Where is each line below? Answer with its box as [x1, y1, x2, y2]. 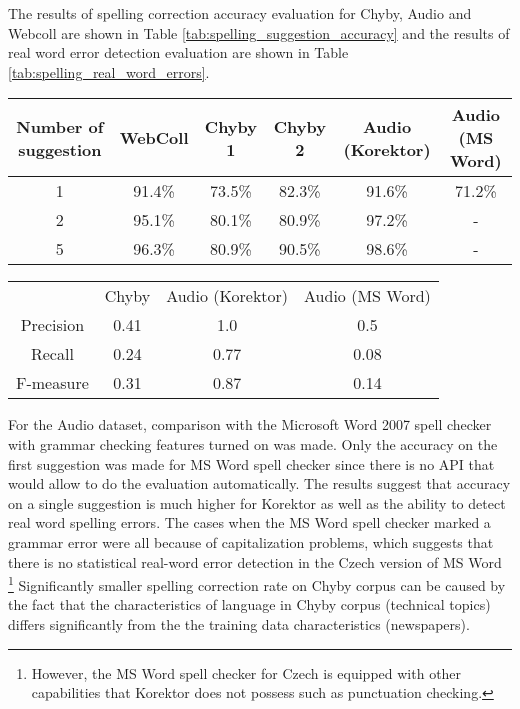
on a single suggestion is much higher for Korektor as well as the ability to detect [8, 492, 506, 513]
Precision [20, 313, 85, 337]
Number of [16, 114, 104, 138]
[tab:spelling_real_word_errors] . [8, 61, 210, 82]
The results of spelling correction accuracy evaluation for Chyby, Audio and [8, 3, 472, 23]
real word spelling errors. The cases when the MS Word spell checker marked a [8, 512, 491, 533]
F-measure [16, 371, 89, 395]
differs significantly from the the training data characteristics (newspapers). [8, 613, 470, 634]
